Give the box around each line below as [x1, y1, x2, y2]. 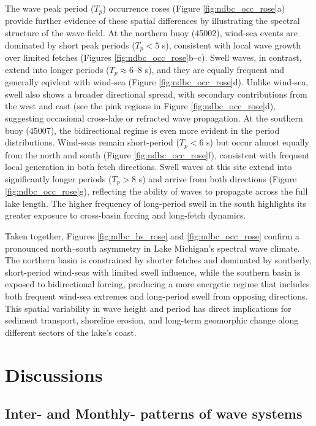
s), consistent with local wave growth [162, 38, 301, 51]
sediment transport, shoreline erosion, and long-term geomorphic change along [5, 314, 299, 327]
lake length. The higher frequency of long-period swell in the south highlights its [5, 196, 307, 209]
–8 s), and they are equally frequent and [134, 63, 284, 76]
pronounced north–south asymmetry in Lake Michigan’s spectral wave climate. [5, 241, 300, 254]
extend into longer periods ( [5, 63, 110, 76]
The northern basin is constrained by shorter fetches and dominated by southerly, [5, 254, 312, 266]
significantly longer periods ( [5, 172, 112, 185]
